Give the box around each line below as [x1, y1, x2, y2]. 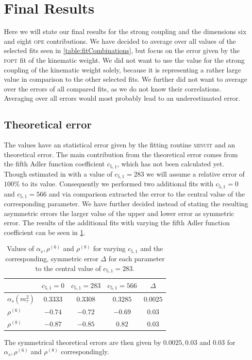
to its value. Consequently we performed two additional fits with [22, 179, 214, 189]
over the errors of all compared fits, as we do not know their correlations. [4, 83, 221, 93]
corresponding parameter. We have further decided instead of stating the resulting [4, 198, 249, 209]
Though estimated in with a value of [4, 168, 113, 179]
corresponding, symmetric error [5, 253, 99, 263]
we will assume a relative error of [146, 168, 245, 179]
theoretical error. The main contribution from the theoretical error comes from [4, 149, 238, 159]
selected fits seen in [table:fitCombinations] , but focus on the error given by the [4, 45, 240, 55]
